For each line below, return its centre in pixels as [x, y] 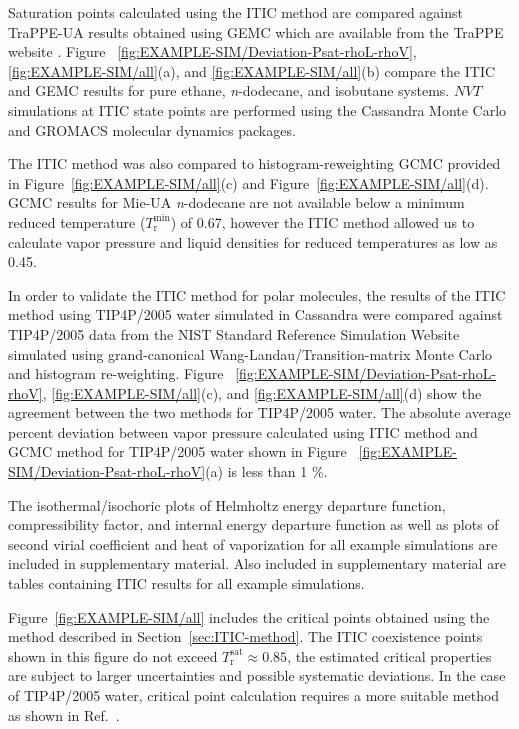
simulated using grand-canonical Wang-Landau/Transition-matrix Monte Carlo [250, 353]
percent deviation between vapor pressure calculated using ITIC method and [243, 431]
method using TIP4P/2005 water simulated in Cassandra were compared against [255, 314]
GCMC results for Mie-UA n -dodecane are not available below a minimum [236, 202]
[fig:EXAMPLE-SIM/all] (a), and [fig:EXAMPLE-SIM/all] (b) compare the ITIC [252, 70]
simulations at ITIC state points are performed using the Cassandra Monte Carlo [257, 109]
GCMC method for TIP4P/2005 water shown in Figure [177, 451]
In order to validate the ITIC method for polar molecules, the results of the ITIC [257, 294]
